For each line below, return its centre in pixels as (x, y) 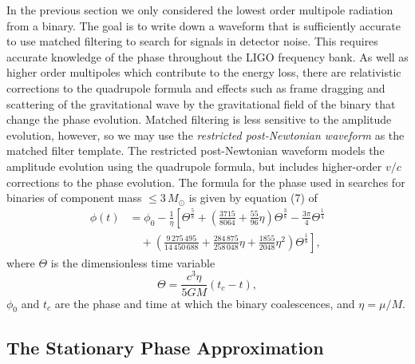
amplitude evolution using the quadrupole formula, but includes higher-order (194, 166)
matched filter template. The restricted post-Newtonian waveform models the (196, 150)
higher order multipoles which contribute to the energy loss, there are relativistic (204, 72)
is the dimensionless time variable (133, 262)
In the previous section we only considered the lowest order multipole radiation (200, 10)
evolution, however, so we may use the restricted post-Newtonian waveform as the (206, 135)
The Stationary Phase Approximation (165, 347)
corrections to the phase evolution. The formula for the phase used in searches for (206, 182)
